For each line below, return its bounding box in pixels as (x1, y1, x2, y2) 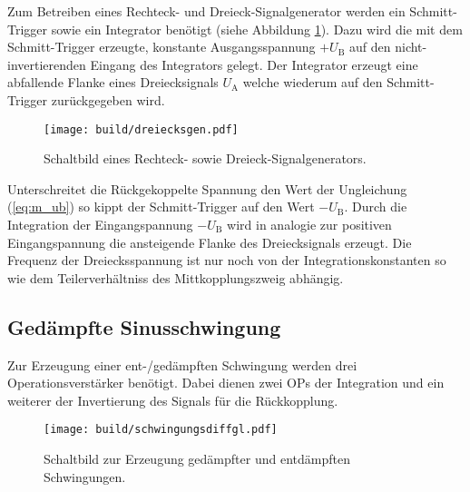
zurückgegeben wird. (51, 90, 165, 109)
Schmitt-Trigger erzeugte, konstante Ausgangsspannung (7, 37, 316, 56)
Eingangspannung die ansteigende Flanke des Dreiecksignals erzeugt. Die (7, 232, 412, 251)
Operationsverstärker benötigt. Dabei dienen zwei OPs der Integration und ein (7, 373, 445, 392)
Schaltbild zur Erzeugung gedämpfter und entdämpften (44, 449, 350, 468)
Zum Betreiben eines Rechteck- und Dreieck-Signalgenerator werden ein (7, 2, 406, 20)
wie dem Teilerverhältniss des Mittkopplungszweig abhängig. (7, 268, 344, 287)
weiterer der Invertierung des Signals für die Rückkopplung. (7, 390, 338, 409)
